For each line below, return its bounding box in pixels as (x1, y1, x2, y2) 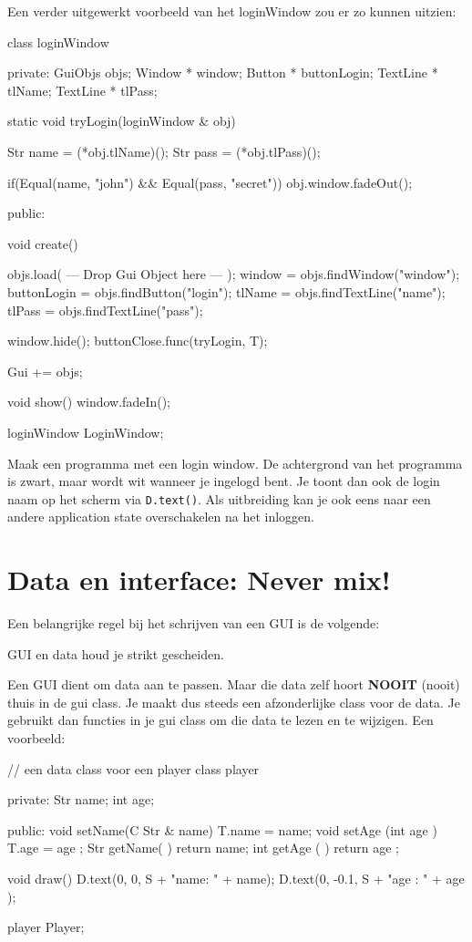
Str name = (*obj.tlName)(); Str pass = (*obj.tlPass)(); (7, 141, 321, 160)
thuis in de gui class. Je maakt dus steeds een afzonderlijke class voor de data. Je (7, 692, 460, 711)
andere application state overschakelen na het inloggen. (7, 507, 315, 526)
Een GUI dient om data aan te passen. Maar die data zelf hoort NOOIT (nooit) (7, 675, 460, 694)
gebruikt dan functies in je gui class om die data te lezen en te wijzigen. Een (7, 710, 434, 730)
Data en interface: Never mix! (7, 561, 391, 598)
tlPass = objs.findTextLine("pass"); (7, 300, 203, 319)
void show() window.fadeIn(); (7, 392, 171, 411)
